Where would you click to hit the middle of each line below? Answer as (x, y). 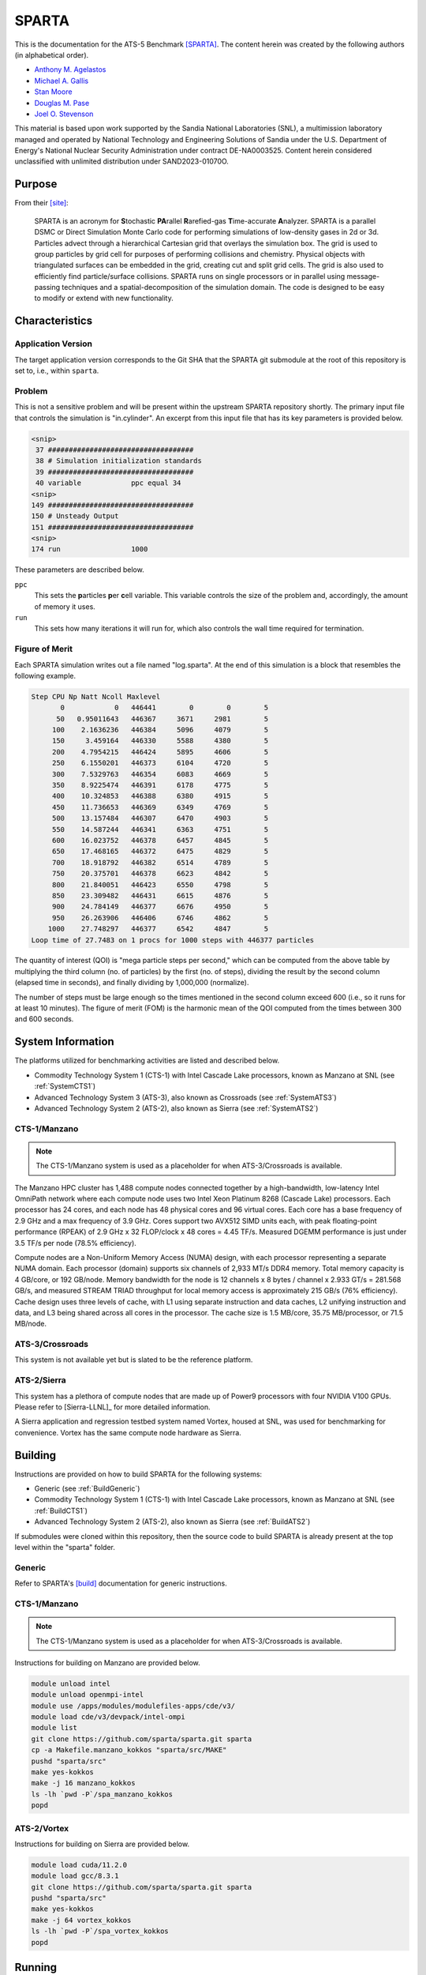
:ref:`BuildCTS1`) (61, 1510)
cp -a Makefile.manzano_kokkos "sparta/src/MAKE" (129, 1750)
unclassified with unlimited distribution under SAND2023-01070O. (121, 161)
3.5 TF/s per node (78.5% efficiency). (76, 1243)
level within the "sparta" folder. (65, 1548)
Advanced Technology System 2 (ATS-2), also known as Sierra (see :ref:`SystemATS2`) (176, 1108)
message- (363, 276)
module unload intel (71, 1683)
